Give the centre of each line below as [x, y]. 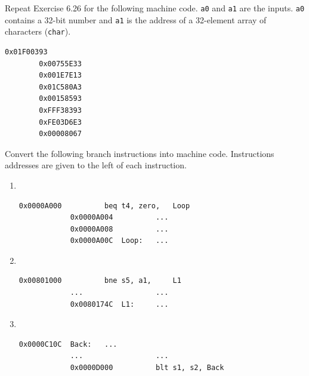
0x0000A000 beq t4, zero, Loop [104, 206]
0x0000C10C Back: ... [68, 344]
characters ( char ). [38, 31]
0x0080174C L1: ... [119, 304]
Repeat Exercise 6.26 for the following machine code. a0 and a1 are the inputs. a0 [155, 8]
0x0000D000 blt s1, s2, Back [147, 368]
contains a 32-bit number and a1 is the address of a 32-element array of [136, 19]
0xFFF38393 [60, 110]
